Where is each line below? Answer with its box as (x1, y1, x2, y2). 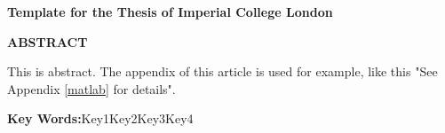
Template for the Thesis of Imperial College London (7, 3, 333, 20)
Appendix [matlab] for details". (7, 79, 176, 98)
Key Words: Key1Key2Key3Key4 (7, 109, 194, 128)
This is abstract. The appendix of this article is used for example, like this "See (7, 62, 438, 81)
